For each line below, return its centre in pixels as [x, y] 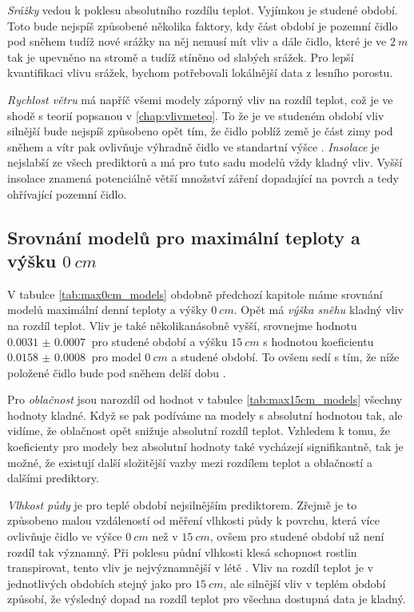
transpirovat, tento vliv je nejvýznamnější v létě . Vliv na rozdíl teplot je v [191, 568]
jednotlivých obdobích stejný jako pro [100, 583]
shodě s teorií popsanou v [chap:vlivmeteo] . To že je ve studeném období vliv [196, 115]
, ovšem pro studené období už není [297, 536]
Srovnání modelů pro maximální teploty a [184, 237]
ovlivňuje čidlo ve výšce [65, 536]
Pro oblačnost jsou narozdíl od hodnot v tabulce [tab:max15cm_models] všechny [205, 399]
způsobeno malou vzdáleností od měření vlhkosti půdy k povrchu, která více [193, 520]
